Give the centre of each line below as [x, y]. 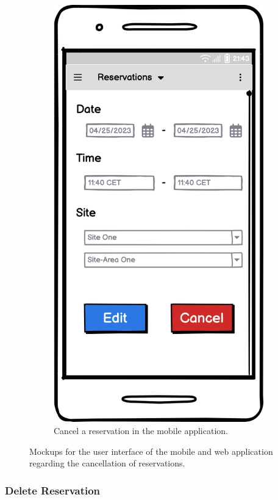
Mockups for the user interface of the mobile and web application [151, 451]
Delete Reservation [53, 490]
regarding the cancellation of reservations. [107, 463]
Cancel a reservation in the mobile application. [141, 430]
